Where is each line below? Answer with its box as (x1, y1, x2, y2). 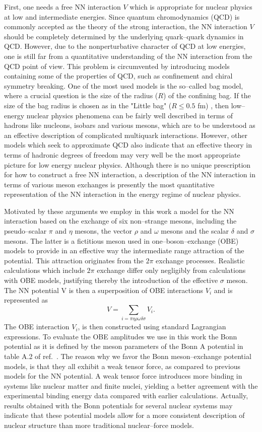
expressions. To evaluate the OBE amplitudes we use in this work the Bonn (4, 331, 237, 341)
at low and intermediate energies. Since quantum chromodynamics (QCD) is (4, 11, 240, 22)
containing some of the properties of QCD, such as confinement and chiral (4, 70, 233, 81)
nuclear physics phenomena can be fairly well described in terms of (26, 110, 233, 120)
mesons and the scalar (161, 226, 229, 236)
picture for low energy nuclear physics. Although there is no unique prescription (4, 159, 251, 170)
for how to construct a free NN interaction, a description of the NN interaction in (4, 169, 255, 180)
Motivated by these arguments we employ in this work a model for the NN (4, 205, 234, 216)
